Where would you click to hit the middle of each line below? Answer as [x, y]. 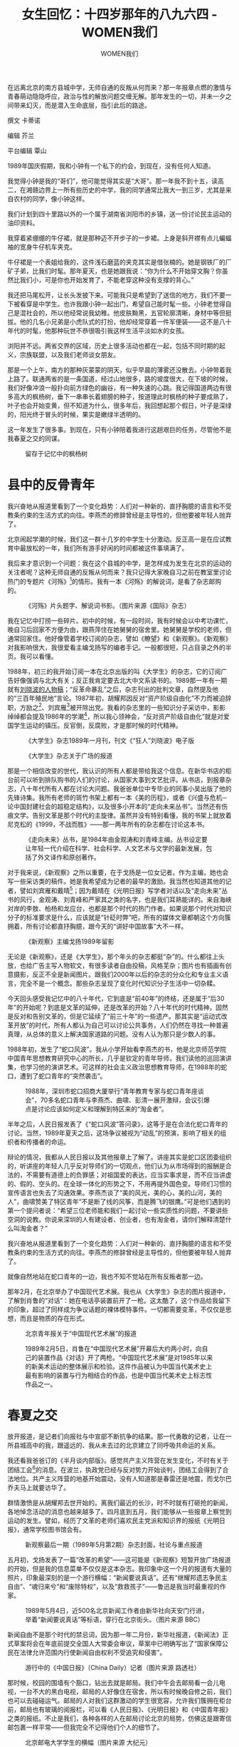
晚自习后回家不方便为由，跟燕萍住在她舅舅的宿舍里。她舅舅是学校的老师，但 [119, 629]
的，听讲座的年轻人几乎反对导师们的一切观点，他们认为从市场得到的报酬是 [116, 1165]
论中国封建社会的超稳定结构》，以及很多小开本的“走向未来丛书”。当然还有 [115, 806]
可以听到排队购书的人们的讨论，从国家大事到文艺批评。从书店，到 [116, 779]
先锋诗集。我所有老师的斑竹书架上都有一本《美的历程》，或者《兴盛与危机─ [117, 797]
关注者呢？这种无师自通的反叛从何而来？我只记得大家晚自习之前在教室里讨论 [119, 572]
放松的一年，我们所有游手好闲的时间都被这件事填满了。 [107, 548]
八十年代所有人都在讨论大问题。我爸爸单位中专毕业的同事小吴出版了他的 [126, 788]
